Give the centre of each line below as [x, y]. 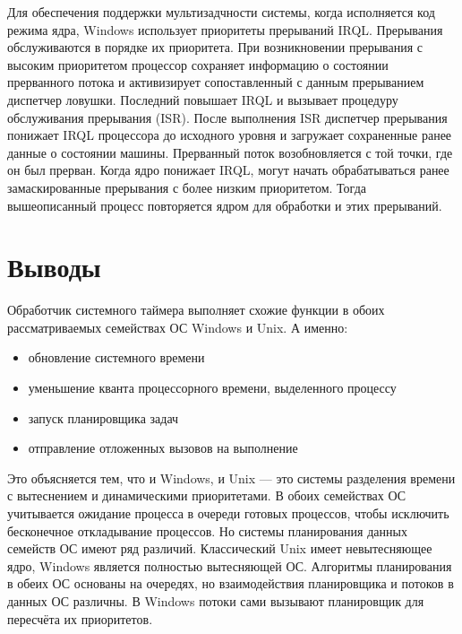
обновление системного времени [116, 357]
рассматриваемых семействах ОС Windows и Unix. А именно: [178, 327]
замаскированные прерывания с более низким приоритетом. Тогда [187, 187]
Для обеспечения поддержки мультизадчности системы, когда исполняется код [221, 12]
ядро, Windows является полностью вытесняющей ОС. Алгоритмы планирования [230, 565]
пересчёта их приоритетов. [80, 618]
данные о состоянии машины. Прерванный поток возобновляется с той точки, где [230, 152]
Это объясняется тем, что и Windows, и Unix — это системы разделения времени [231, 478]
